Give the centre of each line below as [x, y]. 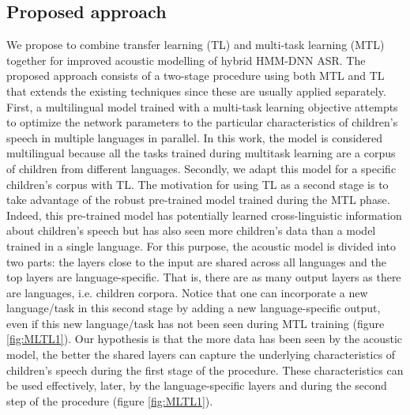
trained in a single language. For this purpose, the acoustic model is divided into [201, 245]
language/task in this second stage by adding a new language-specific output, [194, 308]
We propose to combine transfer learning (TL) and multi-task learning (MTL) [196, 45]
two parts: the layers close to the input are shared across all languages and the [196, 261]
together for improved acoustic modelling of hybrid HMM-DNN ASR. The [186, 60]
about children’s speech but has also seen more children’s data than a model [191, 230]
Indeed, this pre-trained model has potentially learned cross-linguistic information [204, 215]
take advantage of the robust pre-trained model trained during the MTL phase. [198, 200]
